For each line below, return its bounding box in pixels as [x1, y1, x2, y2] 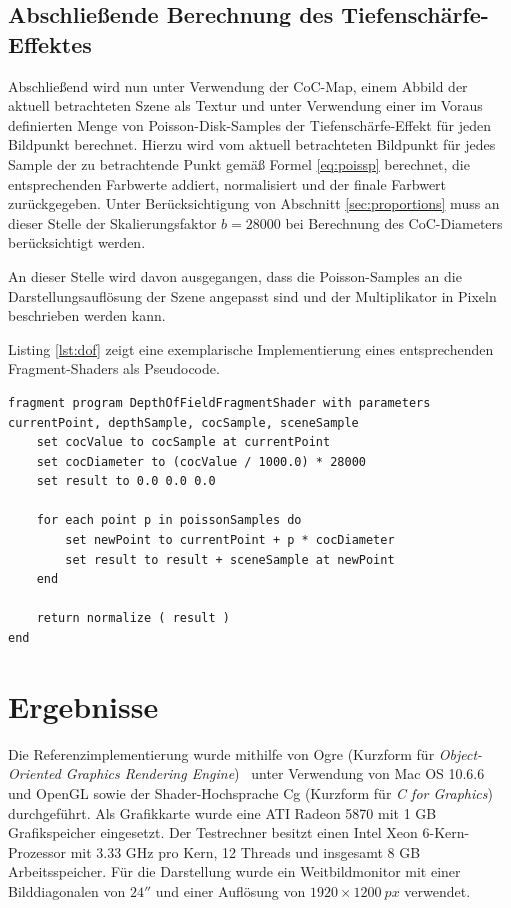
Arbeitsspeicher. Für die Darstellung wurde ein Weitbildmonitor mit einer [8, 861, 461, 882]
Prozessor [8, 841, 66, 862]
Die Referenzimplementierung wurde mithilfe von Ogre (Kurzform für [8, 743, 435, 764]
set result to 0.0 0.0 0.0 [36, 474, 216, 489]
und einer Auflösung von [155, 880, 306, 901]
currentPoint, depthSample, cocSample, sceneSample [8, 415, 359, 430]
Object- [438, 743, 483, 764]
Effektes [8, 28, 92, 59]
